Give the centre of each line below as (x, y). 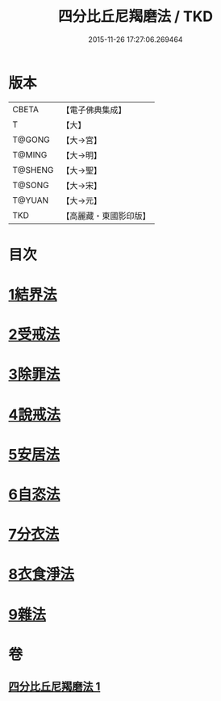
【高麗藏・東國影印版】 (106, 216)
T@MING (30, 154)
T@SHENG (33, 170)
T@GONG (31, 140)
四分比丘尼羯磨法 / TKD (136, 17)
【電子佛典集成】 (94, 110)
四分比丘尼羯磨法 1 (54, 687)
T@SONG (31, 185)
